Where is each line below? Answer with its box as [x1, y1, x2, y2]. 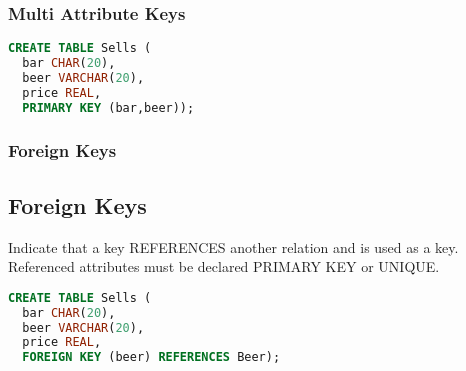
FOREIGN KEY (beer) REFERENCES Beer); [22, 350, 281, 365]
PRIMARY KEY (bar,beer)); [22, 100, 195, 115]
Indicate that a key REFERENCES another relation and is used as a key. [8, 236, 459, 257]
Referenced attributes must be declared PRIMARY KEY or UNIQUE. [8, 256, 440, 277]
